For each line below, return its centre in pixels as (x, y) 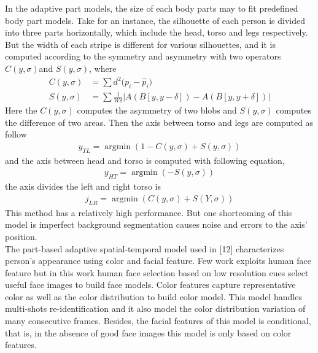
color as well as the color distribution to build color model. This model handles (153, 296)
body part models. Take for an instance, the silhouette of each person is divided (155, 20)
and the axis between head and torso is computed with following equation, (145, 160)
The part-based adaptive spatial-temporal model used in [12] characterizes (145, 248)
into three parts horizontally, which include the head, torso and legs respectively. (157, 32)
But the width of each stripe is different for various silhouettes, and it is (141, 44)
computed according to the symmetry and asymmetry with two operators (143, 56)
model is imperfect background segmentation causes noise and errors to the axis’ (156, 224)
